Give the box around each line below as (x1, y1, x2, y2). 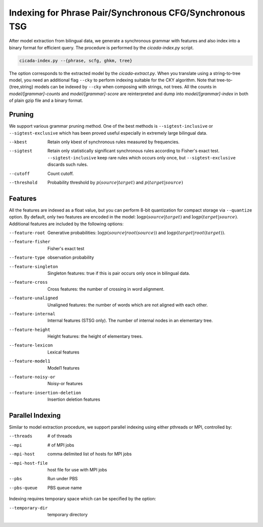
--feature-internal (9, 311, 56, 316)
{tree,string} (9, 84, 34, 90)
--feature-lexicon (9, 343, 53, 348)
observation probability (47, 254, 94, 260)
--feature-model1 (9, 358, 51, 364)
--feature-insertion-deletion (9, 390, 81, 395)
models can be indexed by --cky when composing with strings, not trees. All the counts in (34, 84, 217, 90)
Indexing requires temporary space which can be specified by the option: (9, 496, 156, 502)
